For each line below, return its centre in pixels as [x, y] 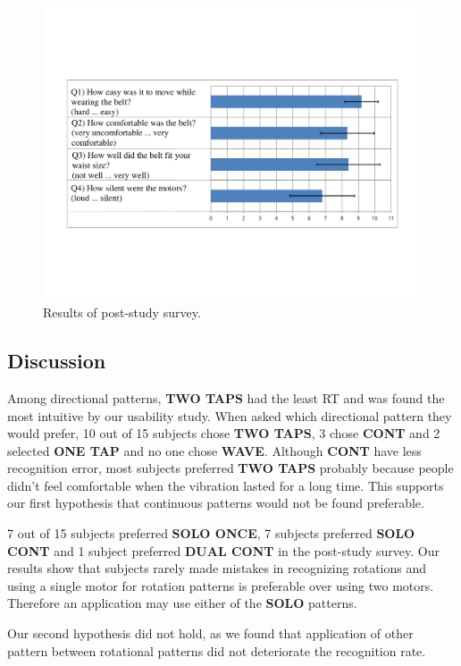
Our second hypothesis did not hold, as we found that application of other [210, 633]
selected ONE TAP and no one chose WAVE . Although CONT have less [214, 450]
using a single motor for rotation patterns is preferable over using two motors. [221, 585]
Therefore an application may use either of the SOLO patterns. [182, 603]
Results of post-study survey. [122, 312]
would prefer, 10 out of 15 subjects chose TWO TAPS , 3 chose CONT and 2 [224, 433]
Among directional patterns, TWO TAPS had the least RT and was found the [226, 397]
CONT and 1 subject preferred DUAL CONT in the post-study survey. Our [223, 550]
